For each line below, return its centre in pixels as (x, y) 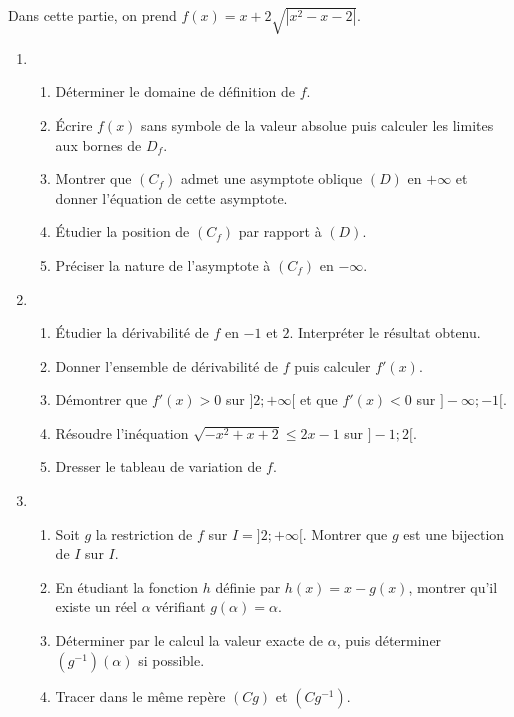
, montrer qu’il (453, 586)
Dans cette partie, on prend (92, 15)
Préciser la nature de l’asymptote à (163, 264)
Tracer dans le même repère (140, 695)
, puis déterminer (389, 640)
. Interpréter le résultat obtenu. (385, 332)
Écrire (74, 124)
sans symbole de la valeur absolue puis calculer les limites (317, 124)
